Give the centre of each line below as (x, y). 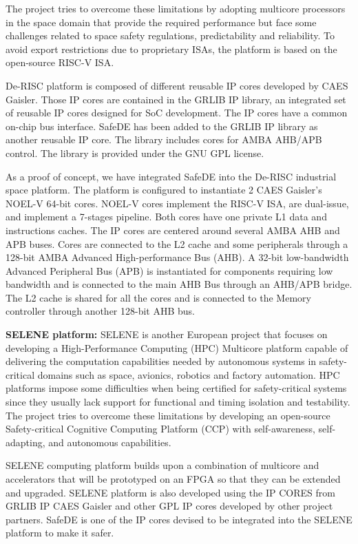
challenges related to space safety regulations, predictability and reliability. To (170, 35)
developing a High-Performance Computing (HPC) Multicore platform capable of (177, 347)
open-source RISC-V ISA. (60, 62)
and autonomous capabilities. (110, 442)
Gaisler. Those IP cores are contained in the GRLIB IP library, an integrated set (176, 99)
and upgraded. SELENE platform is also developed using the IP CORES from (170, 492)
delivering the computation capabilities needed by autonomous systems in (161, 361)
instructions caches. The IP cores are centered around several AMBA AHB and (173, 230)
